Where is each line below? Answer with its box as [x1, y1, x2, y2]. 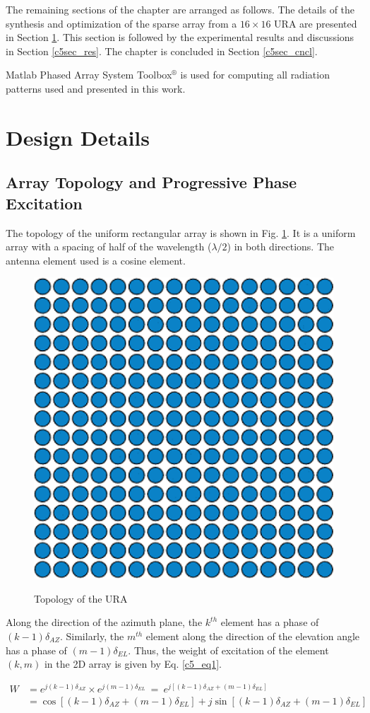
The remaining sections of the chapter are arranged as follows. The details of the [6, 2, 355, 16]
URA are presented [274, 16, 357, 30]
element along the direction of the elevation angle [145, 628, 360, 643]
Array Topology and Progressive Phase [6, 171, 297, 193]
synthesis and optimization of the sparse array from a [6, 16, 237, 30]
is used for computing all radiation [180, 67, 330, 82]
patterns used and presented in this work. [6, 81, 186, 95]
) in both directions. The [227, 239, 335, 254]
